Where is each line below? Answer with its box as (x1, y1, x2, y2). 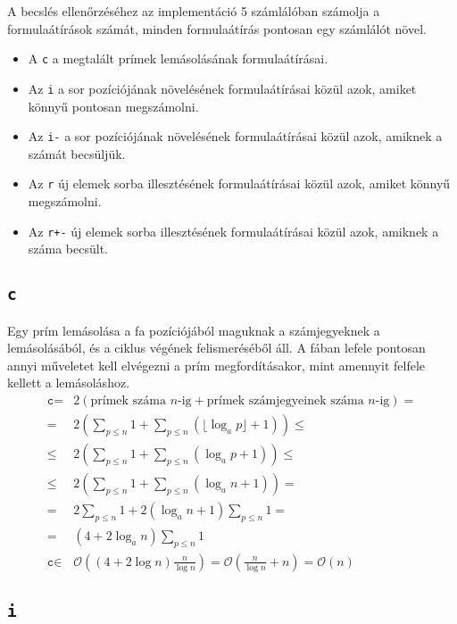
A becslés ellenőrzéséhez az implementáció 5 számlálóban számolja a (7, 2, 380, 20)
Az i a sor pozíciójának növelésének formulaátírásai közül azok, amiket (28, 79, 417, 97)
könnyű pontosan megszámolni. (28, 96, 199, 115)
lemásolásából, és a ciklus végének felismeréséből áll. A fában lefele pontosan (7, 338, 426, 357)
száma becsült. (28, 239, 108, 258)
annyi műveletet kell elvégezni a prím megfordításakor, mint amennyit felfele (7, 355, 426, 374)
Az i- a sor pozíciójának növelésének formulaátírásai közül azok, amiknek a (28, 127, 443, 146)
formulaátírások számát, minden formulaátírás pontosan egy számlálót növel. (7, 19, 427, 37)
